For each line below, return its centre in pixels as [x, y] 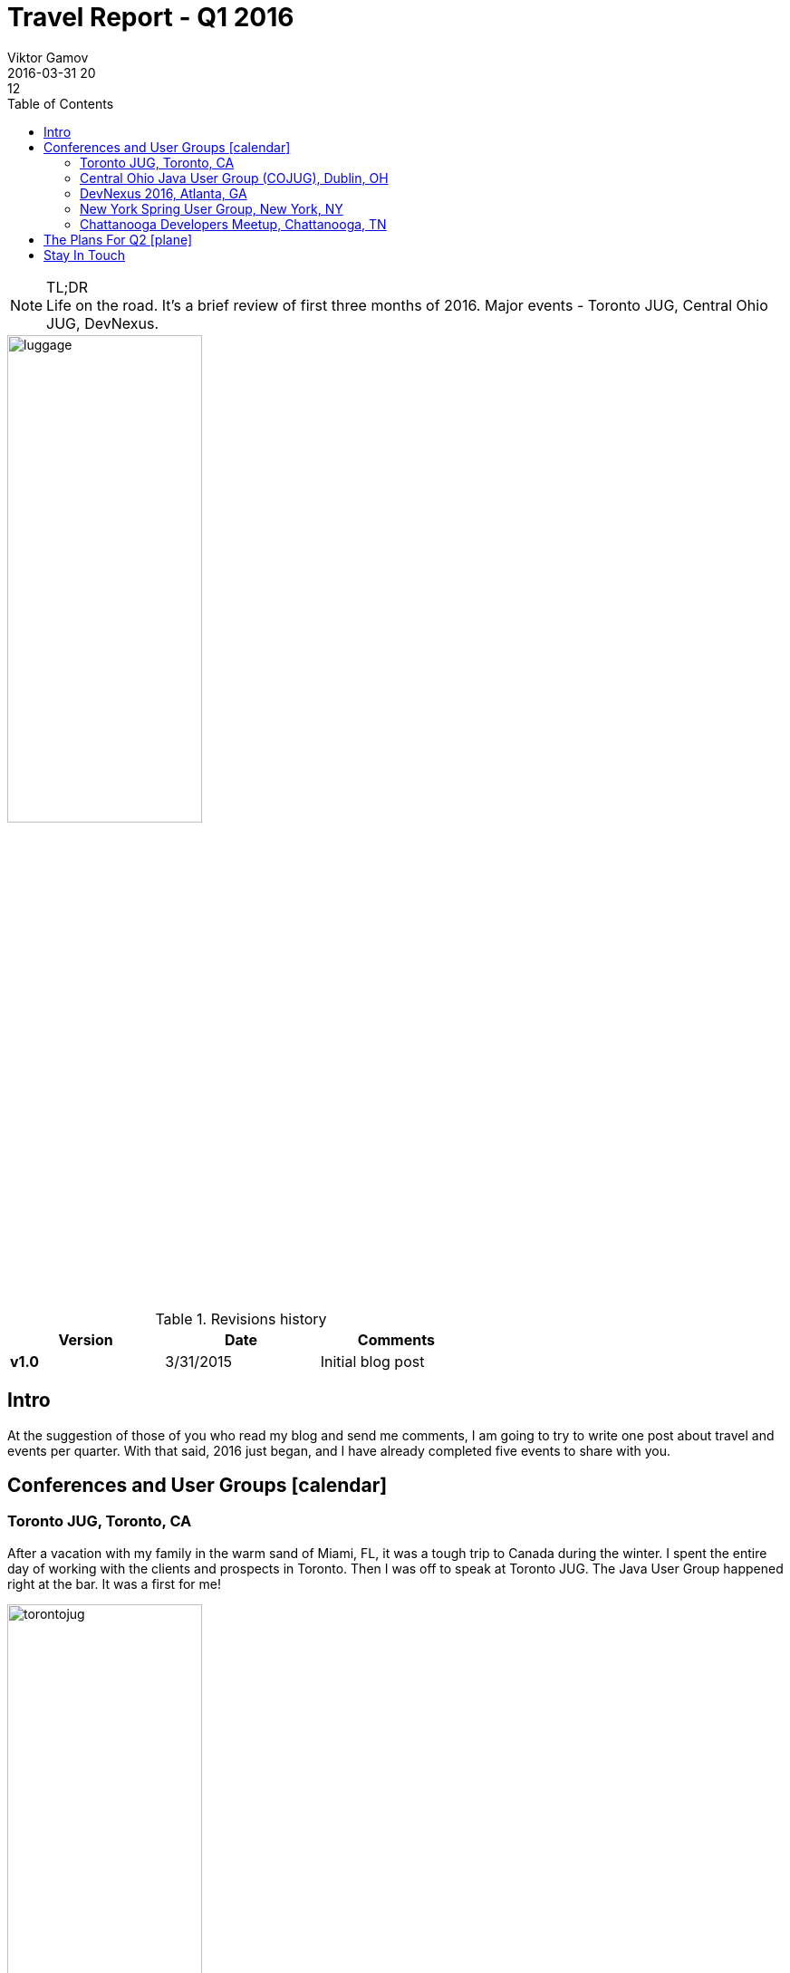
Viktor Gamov [48, 57]
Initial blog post [372, 1361]
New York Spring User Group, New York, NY [212, 208]
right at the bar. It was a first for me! [114, 1583]
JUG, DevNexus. [103, 323]
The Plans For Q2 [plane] [118, 239]
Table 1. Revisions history [241, 1319]
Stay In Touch [84, 255]
